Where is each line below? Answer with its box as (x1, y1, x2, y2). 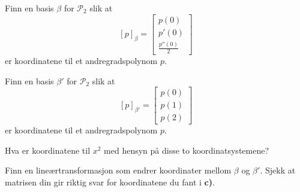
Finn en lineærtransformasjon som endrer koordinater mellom (5, 164, 232, 176)
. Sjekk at (260, 164, 296, 176)
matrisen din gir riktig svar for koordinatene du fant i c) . (5, 175, 215, 188)
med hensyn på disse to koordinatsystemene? (104, 144, 269, 156)
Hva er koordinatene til (5, 144, 91, 156)
